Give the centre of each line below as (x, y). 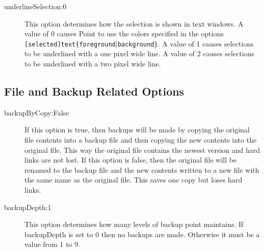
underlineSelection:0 (35, 6)
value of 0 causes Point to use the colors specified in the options (124, 33)
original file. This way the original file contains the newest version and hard (142, 150)
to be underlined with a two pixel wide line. (93, 64)
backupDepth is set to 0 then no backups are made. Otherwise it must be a (142, 234)
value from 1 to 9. (52, 244)
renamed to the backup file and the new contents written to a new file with (142, 169)
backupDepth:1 (28, 207)
